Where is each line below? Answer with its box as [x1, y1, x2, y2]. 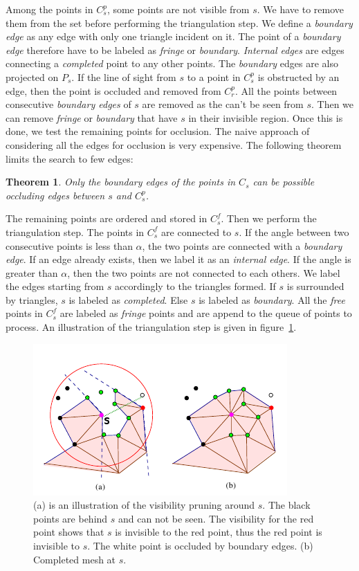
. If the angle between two [239, 224, 349, 239]
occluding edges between [6, 188, 105, 202]
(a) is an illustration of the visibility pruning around [33, 498, 255, 512]
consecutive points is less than [6, 238, 133, 253]
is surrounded [286, 279, 344, 293]
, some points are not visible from [107, 2, 250, 16]
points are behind [33, 511, 108, 525]
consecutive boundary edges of [6, 97, 131, 111]
